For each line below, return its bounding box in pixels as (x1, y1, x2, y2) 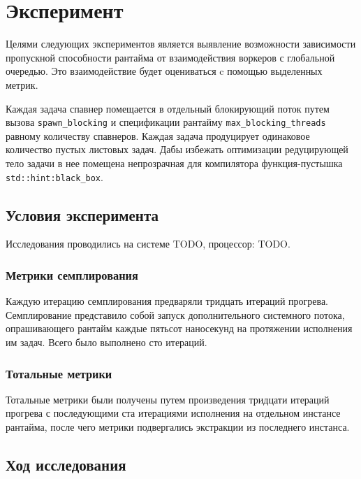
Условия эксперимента (6, 203, 159, 225)
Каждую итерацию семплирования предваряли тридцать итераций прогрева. (6, 294, 329, 308)
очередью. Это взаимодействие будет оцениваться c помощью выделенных (6, 64, 323, 78)
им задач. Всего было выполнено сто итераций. (6, 334, 207, 349)
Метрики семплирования (6, 266, 138, 283)
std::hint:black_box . (6, 169, 103, 184)
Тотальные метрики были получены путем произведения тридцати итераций (6, 392, 330, 406)
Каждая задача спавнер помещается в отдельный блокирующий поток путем (6, 101, 330, 115)
